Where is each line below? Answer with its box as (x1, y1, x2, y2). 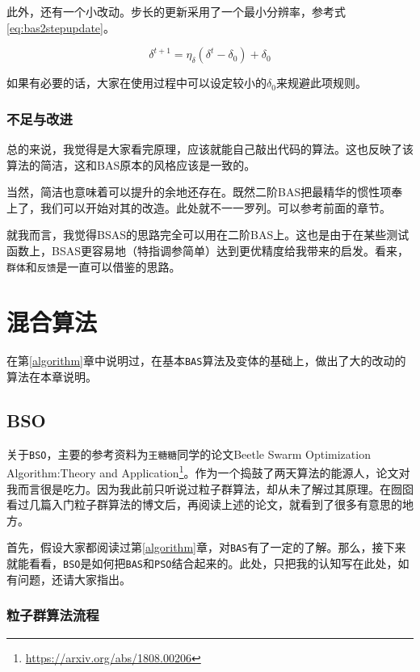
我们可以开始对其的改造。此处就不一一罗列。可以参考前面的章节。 (40, 199, 391, 216)
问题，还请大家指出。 (17, 570, 131, 587)
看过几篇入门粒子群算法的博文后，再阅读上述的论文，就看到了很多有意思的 (6, 496, 402, 513)
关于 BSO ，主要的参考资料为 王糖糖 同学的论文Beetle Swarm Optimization (6, 445, 371, 462)
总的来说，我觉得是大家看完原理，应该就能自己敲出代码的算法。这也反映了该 (6, 141, 414, 157)
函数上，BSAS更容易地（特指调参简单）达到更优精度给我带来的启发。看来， (6, 241, 409, 258)
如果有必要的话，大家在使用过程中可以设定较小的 (6, 74, 267, 91)
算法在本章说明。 (6, 368, 97, 384)
